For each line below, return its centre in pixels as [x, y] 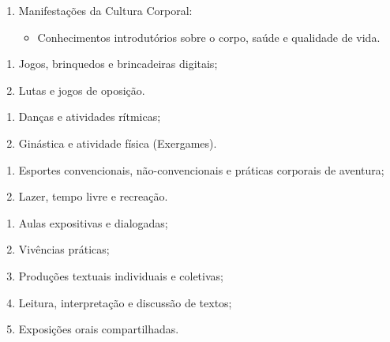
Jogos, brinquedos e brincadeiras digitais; [118, 64]
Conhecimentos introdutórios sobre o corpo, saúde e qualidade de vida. [209, 37]
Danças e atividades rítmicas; [90, 117]
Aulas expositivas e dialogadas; [93, 222]
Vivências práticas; [64, 249]
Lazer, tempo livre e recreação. [93, 196]
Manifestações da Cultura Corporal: [105, 10]
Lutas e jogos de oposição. [82, 90]
